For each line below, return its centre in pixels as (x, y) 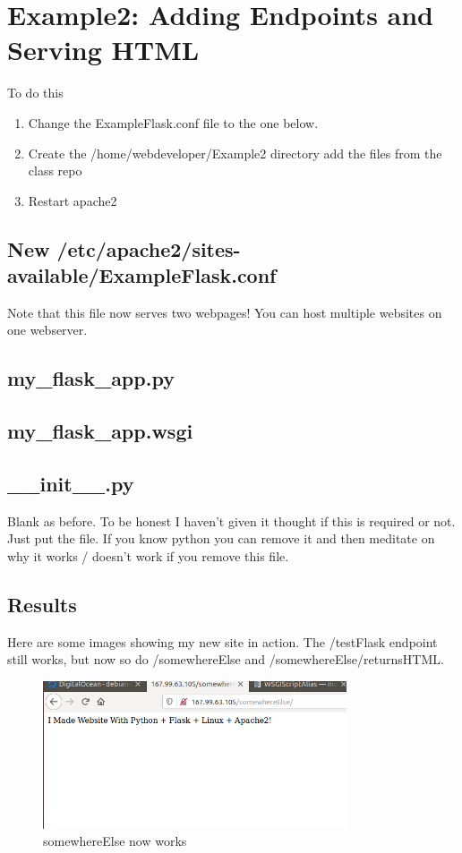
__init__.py (71, 484)
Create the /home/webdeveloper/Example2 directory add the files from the (235, 153)
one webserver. (47, 330)
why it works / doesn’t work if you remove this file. (148, 556)
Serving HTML (103, 50)
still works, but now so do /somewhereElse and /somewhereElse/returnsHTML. (226, 659)
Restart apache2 (73, 200)
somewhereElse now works (115, 841)
